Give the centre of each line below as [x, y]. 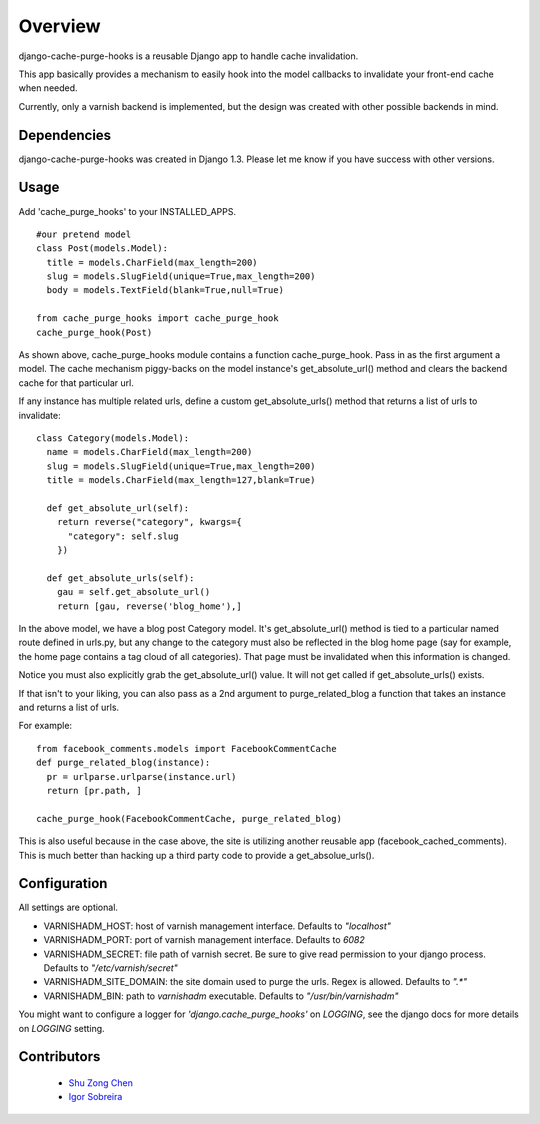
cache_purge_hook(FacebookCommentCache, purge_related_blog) [189, 818]
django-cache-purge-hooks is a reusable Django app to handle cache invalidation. [188, 56]
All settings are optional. [68, 907]
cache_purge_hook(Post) [94, 332]
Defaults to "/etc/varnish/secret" [111, 968]
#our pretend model [84, 234]
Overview [59, 26]
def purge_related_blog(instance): [123, 763]
